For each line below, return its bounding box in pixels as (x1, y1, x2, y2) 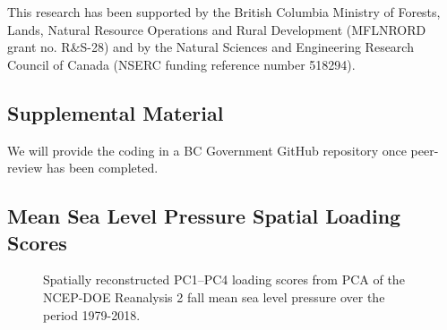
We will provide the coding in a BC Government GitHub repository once (7, 140, 407, 159)
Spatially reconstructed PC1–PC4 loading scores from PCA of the (43, 270, 405, 289)
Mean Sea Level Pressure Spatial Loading (7, 202, 401, 230)
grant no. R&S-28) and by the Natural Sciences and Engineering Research (7, 38, 414, 56)
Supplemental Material (7, 98, 224, 126)
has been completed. (46, 158, 159, 177)
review (7, 158, 43, 177)
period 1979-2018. (43, 305, 141, 324)
